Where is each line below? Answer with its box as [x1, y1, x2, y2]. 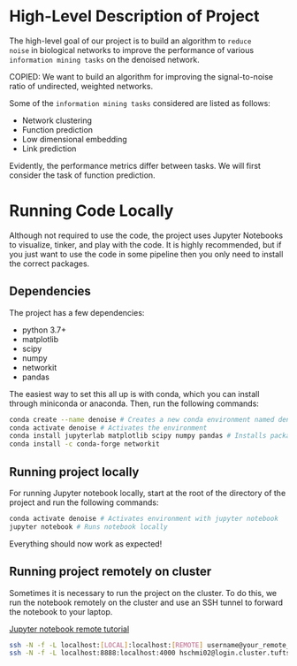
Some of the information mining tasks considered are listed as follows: [9, 97, 271, 108]
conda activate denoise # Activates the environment [9, 423, 208, 433]
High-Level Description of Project [9, 6, 260, 27]
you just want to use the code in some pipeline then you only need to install [9, 249, 284, 259]
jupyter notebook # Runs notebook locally [9, 522, 168, 532]
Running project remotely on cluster [9, 564, 212, 579]
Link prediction [21, 143, 77, 154]
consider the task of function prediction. [9, 170, 156, 180]
